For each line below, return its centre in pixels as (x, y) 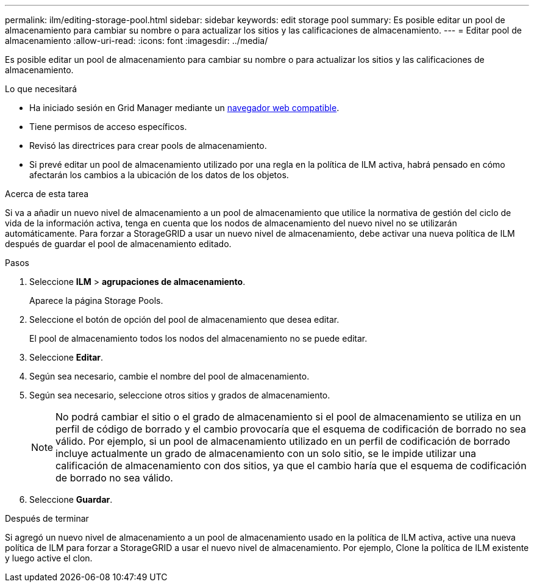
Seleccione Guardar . (71, 499)
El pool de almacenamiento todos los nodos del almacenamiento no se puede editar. (198, 338)
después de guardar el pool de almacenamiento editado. (118, 244)
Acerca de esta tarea (47, 194)
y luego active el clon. (49, 558)
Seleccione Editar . (66, 357)
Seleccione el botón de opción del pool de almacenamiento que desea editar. (184, 319)
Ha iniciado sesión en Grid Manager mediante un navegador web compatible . (184, 108)
